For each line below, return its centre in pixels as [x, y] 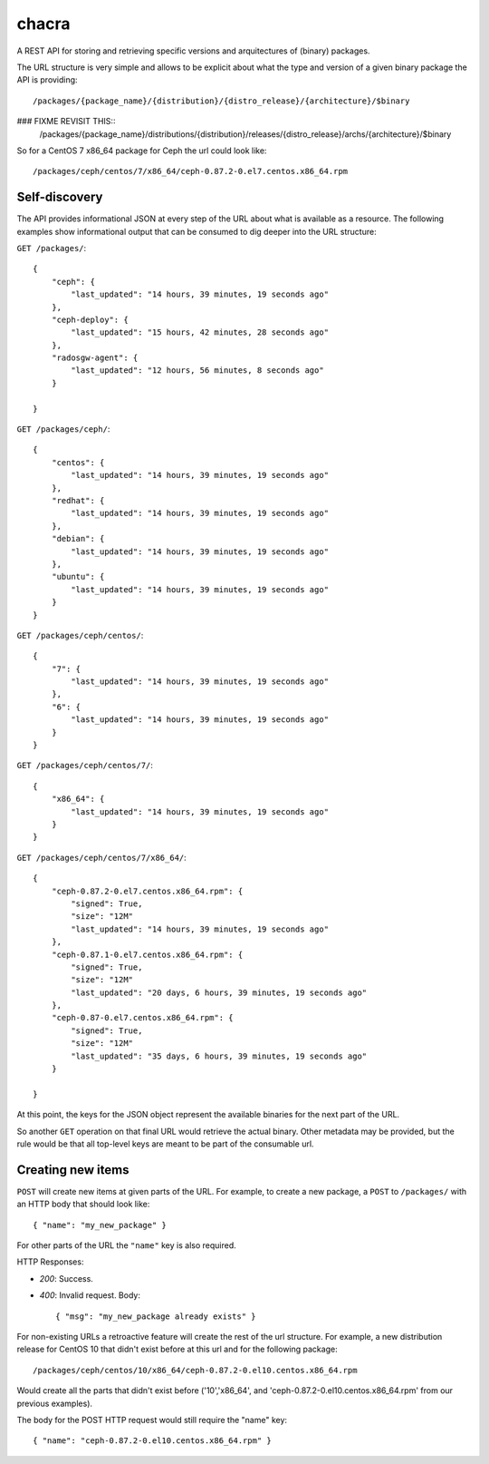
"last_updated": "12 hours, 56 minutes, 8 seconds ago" [198, 371]
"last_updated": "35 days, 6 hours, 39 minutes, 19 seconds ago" [219, 1056]
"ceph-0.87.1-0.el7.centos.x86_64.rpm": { [147, 954]
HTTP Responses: [50, 1262]
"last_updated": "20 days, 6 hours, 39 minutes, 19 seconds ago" [219, 992]
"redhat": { [78, 500]
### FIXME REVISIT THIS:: [66, 122]
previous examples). [55, 1403]
